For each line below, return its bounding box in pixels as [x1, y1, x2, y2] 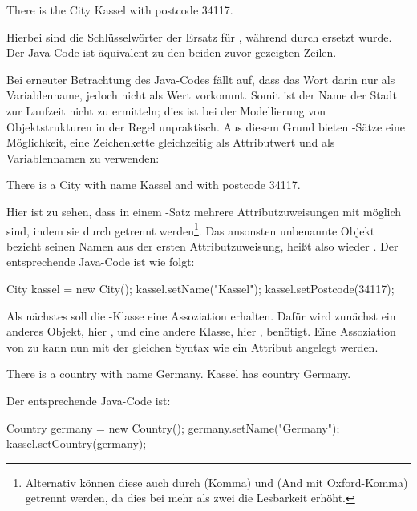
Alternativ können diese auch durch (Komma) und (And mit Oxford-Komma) [25, 473, 408, 490]
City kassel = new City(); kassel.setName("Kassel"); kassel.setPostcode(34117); [6, 280, 395, 296]
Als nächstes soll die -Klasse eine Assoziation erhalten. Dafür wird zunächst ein [6, 307, 396, 324]
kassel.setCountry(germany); [6, 435, 147, 452]
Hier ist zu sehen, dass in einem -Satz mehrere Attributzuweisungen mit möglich [6, 203, 402, 219]
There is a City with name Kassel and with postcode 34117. [6, 176, 301, 193]
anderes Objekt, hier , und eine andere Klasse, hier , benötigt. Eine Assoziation [6, 323, 396, 340]
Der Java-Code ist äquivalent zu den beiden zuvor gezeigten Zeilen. [6, 44, 337, 61]
